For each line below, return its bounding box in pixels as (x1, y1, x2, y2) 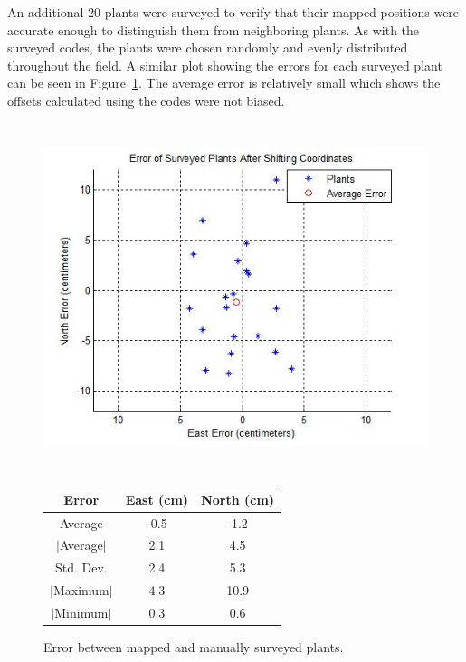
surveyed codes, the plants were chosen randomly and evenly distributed (7, 38, 408, 57)
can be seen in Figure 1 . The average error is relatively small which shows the (7, 73, 441, 92)
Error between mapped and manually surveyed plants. (43, 637, 344, 656)
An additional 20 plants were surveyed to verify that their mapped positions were (7, 3, 460, 21)
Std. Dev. (54, 558, 108, 577)
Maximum (52, 581, 109, 600)
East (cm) (125, 489, 189, 508)
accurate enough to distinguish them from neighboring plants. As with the (7, 20, 420, 39)
